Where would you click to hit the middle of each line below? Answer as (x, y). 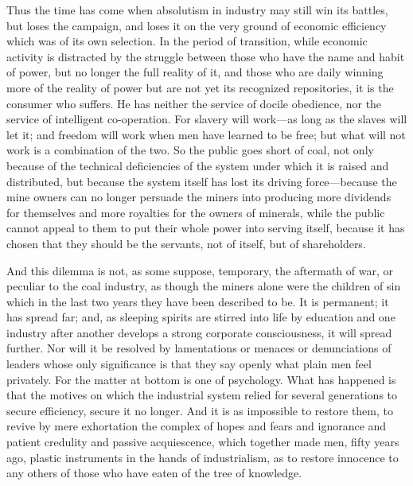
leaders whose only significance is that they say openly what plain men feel (189, 364)
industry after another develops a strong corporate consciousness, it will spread (199, 332)
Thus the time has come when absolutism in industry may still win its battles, (197, 10)
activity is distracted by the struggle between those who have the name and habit (206, 56)
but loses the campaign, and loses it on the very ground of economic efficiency (197, 25)
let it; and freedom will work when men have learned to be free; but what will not (206, 134)
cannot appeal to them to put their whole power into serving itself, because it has (206, 228)
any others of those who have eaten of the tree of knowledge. (154, 473)
